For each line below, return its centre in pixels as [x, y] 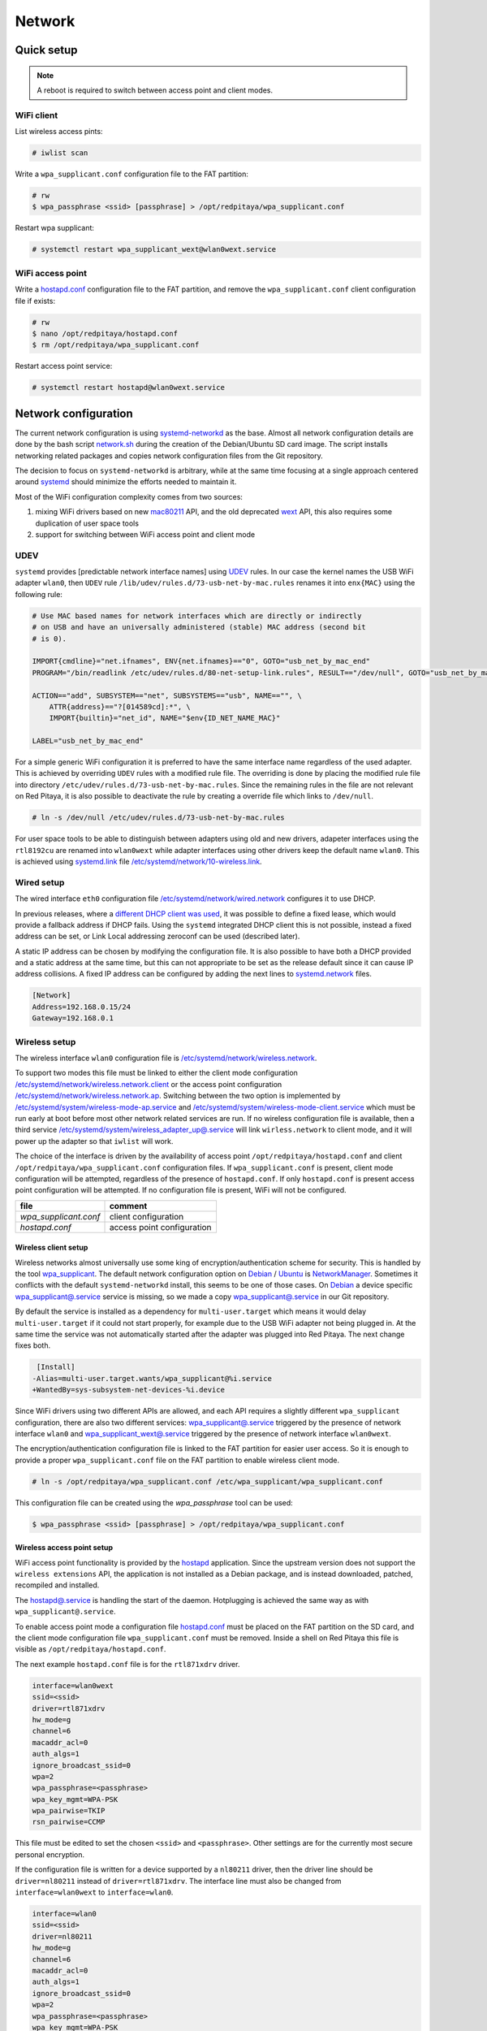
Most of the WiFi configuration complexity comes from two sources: [129, 496]
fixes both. [33, 1345]
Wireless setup [45, 1041]
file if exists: [35, 301]
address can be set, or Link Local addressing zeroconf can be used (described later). [157, 936]
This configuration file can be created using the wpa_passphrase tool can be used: [154, 1502]
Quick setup [46, 50]
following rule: [39, 594]
